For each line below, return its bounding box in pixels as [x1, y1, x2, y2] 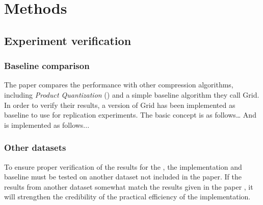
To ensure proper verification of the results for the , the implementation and [4, 161, 242, 172]
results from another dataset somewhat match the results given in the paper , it [4, 181, 253, 192]
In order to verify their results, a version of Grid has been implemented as [4, 99, 235, 110]
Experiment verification [4, 32, 131, 48]
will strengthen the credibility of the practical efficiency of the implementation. [4, 191, 251, 202]
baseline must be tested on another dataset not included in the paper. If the [4, 171, 242, 182]
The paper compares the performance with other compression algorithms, [4, 79, 233, 90]
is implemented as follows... [4, 119, 90, 130]
